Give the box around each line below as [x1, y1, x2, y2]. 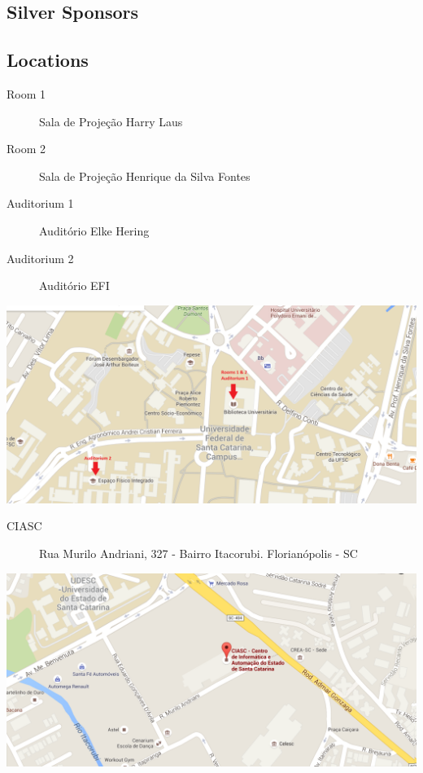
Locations [7, 47, 89, 72]
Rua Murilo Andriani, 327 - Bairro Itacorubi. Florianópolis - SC [39, 545, 358, 562]
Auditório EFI [39, 277, 110, 294]
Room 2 [7, 140, 46, 157]
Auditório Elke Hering [39, 222, 150, 239]
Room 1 [7, 85, 46, 102]
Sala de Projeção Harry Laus [39, 112, 183, 130]
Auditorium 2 [7, 249, 74, 266]
